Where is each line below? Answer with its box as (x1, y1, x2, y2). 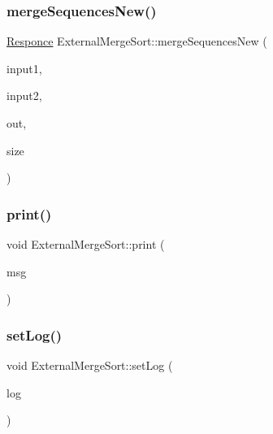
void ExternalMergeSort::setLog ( (6, 357, 173, 373)
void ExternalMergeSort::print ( (6, 236, 165, 252)
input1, (6, 59, 42, 76)
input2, (6, 87, 42, 104)
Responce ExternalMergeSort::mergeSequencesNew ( (6, 33, 267, 50)
